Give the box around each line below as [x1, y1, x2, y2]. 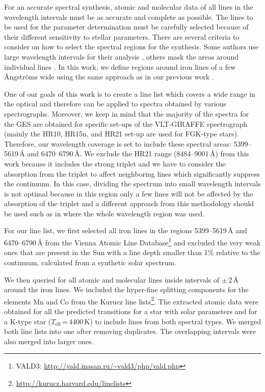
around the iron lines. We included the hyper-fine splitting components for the [4, 284, 249, 295]
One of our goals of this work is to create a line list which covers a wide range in [4, 88, 255, 99]
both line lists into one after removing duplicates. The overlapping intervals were [4, 326, 256, 337]
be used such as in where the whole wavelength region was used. [4, 208, 204, 218]
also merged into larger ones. [4, 335, 94, 346]
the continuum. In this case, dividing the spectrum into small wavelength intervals [4, 178, 261, 189]
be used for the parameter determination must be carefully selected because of [4, 21, 249, 32]
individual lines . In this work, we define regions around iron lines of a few [4, 61, 236, 72]
